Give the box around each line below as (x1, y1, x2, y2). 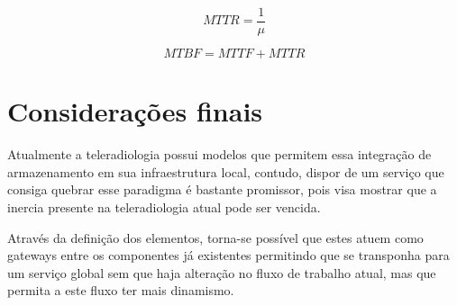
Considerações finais (7, 93, 263, 130)
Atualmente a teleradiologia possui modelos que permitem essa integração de (7, 145, 432, 164)
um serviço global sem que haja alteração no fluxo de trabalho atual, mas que (7, 263, 436, 282)
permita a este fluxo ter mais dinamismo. (7, 281, 234, 300)
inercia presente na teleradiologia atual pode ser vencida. (7, 197, 321, 216)
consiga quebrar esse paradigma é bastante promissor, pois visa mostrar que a (7, 180, 437, 199)
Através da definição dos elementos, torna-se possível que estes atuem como (7, 228, 424, 247)
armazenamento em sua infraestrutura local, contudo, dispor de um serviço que (7, 162, 444, 181)
